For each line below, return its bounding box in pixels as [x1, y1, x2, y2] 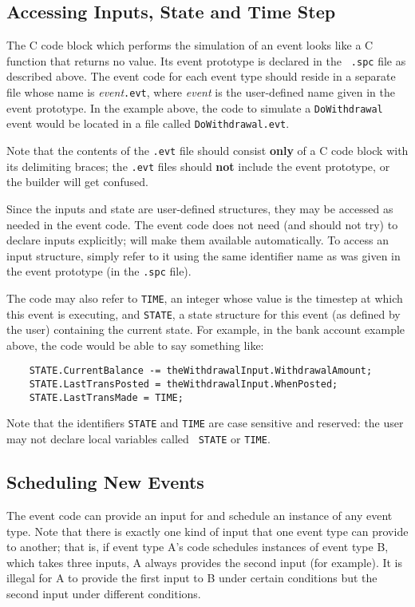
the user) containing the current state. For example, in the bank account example [6, 321, 405, 338]
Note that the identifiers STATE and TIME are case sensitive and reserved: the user [6, 415, 404, 431]
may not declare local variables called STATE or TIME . [6, 430, 271, 447]
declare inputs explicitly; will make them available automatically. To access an [6, 232, 389, 248]
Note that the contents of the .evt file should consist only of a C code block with [6, 142, 409, 159]
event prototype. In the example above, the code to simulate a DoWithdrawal [6, 99, 383, 116]
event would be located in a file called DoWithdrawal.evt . [6, 115, 290, 132]
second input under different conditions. [6, 585, 201, 601]
